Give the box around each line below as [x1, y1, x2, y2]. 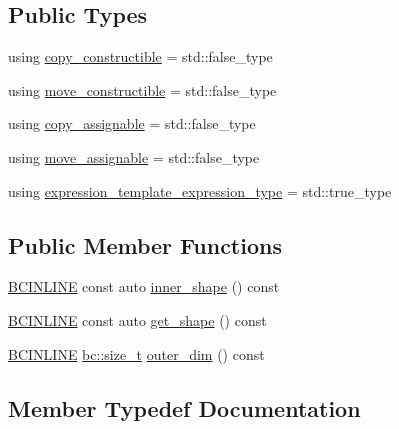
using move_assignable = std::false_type [8, 146, 260, 167]
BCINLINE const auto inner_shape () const [8, 276, 280, 297]
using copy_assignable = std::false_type [8, 113, 256, 134]
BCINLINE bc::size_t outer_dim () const [8, 343, 265, 364]
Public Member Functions [8, 229, 282, 260]
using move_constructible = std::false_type [8, 79, 277, 100]
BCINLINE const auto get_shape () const [8, 309, 267, 330]
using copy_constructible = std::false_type [8, 46, 273, 67]
